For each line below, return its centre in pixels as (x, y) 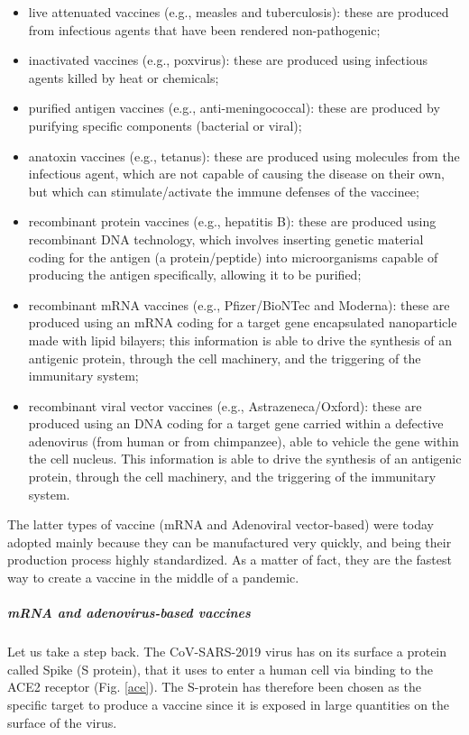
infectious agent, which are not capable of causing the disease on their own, (236, 174)
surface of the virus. (62, 722)
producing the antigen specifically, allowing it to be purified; (195, 275)
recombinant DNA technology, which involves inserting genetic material (226, 239)
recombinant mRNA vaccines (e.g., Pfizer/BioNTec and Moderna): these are (239, 304)
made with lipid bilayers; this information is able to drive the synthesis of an (240, 340)
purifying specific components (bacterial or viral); (165, 125)
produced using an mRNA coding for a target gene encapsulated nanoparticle (243, 322)
